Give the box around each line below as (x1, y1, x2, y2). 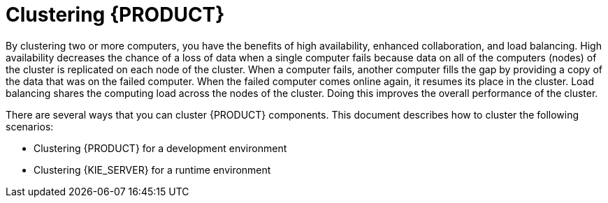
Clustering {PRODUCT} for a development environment (34, 142, 287, 154)
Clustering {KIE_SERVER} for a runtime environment (34, 163, 271, 176)
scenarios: (6, 120, 54, 133)
